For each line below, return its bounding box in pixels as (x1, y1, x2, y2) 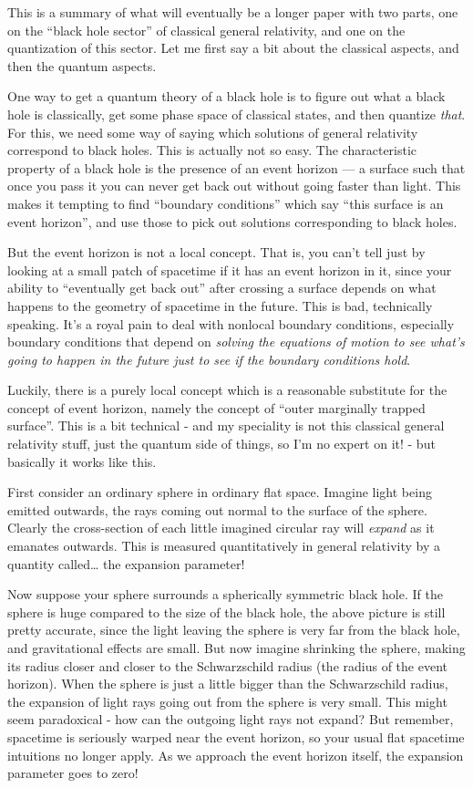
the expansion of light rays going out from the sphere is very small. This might (7, 691, 447, 710)
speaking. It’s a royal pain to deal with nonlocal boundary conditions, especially (7, 314, 455, 333)
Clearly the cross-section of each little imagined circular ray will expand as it (7, 518, 435, 537)
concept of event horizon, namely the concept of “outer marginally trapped (7, 398, 426, 417)
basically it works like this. (7, 451, 157, 471)
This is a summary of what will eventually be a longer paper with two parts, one (7, 3, 458, 21)
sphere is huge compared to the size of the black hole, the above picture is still (7, 602, 446, 621)
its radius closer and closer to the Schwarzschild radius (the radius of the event (7, 656, 447, 675)
